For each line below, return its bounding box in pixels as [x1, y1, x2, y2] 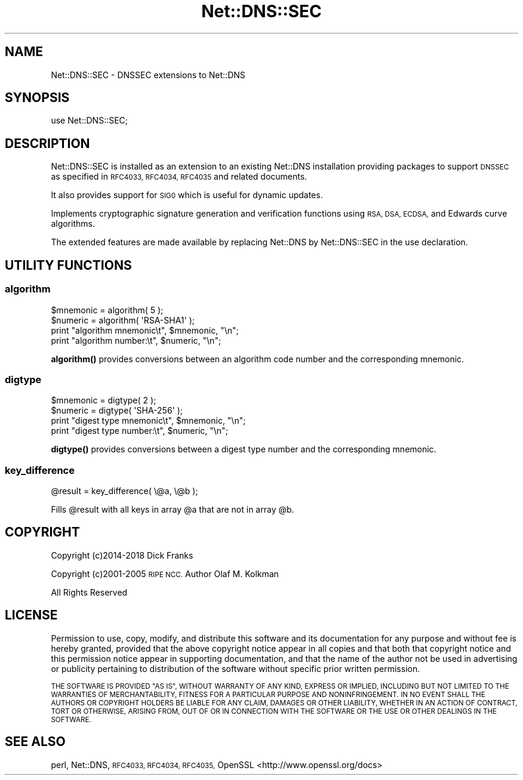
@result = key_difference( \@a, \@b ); [51, 486, 198, 496]
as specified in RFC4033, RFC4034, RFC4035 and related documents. [51, 171, 307, 182]
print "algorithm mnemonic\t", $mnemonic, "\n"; [51, 325, 239, 335]
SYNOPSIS [5, 90, 70, 106]
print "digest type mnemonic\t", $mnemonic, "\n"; [51, 415, 246, 426]
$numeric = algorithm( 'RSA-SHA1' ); [51, 315, 195, 325]
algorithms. [51, 218, 95, 229]
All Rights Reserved [51, 587, 128, 597]
